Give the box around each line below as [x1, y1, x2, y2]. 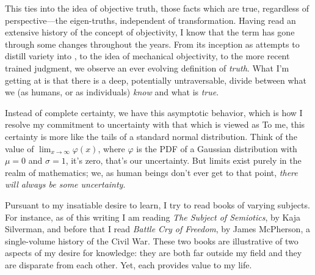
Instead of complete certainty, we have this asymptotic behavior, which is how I [5, 106, 303, 119]
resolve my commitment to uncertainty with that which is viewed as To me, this [5, 118, 305, 131]
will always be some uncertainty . [5, 178, 126, 191]
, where [98, 142, 125, 155]
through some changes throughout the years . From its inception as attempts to [5, 37, 300, 50]
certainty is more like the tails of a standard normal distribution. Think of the [5, 130, 297, 142]
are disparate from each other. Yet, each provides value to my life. [5, 258, 252, 271]
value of [5, 142, 34, 155]
